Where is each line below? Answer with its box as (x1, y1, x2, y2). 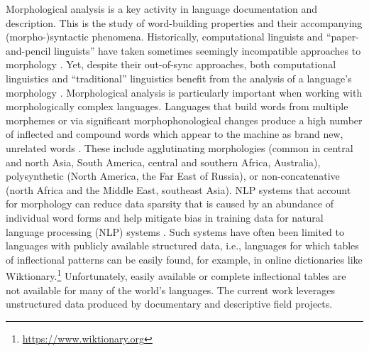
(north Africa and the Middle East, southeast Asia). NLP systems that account (6, 182, 351, 197)
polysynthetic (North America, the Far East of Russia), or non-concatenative (6, 168, 340, 183)
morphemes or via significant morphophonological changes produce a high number (6, 112, 363, 127)
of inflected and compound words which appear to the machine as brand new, (6, 126, 343, 141)
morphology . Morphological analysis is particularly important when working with (6, 85, 363, 99)
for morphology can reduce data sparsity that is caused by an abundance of (6, 196, 334, 211)
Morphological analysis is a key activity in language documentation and (6, 1, 317, 16)
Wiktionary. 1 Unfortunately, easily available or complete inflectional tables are (6, 266, 346, 283)
